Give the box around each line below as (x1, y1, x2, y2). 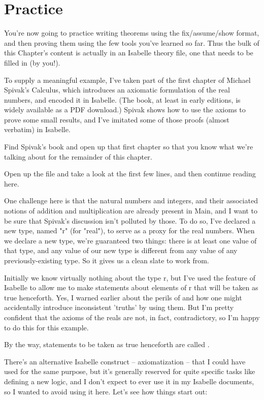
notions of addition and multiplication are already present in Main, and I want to (4, 205, 257, 216)
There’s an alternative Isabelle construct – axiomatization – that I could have (4, 356, 246, 366)
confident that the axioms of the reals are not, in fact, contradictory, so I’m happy (4, 312, 260, 322)
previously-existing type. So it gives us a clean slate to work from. (4, 255, 209, 265)
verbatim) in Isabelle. (4, 124, 71, 135)
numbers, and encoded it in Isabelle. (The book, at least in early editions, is (4, 94, 241, 105)
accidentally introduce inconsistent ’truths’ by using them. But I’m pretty (4, 302, 234, 313)
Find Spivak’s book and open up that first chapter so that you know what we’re (4, 141, 253, 152)
